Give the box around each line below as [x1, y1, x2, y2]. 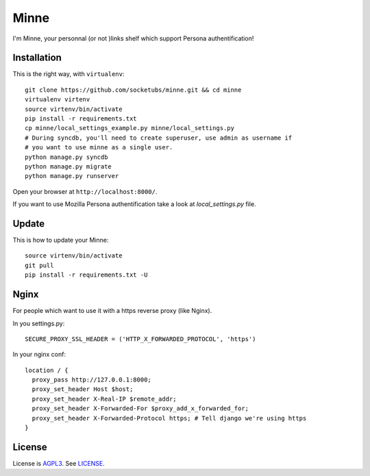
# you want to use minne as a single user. [25, 144, 173, 151]
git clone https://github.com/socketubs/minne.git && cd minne [25, 86, 242, 94]
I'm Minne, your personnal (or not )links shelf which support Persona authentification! [12, 34, 254, 42]
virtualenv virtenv [25, 96, 90, 103]
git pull [25, 261, 54, 269]
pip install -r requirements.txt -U [25, 271, 148, 279]
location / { [25, 366, 69, 374]
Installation [12, 52, 62, 64]
